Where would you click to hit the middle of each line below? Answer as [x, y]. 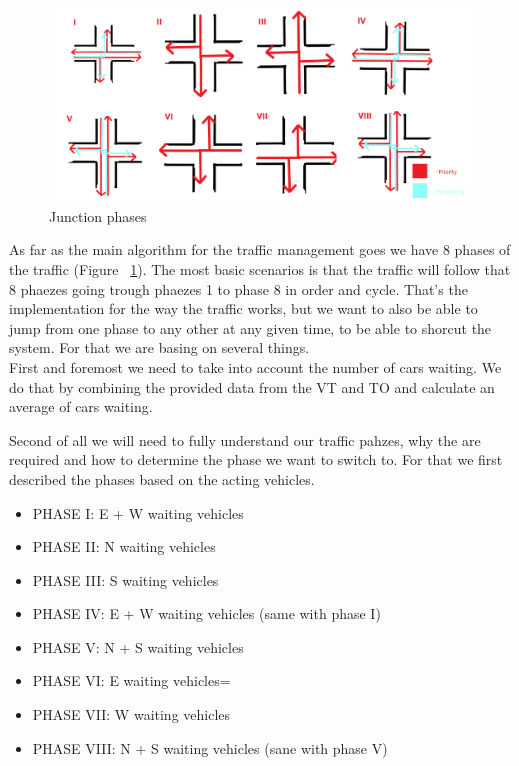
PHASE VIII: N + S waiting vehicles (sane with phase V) [210, 747]
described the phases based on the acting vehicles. [162, 478]
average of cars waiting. [81, 406]
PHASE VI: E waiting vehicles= [131, 680]
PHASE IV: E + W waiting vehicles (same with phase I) [206, 613]
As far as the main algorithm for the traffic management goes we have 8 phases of [260, 249]
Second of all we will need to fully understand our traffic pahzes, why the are [245, 439]
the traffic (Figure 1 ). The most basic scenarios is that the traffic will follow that [260, 268]
